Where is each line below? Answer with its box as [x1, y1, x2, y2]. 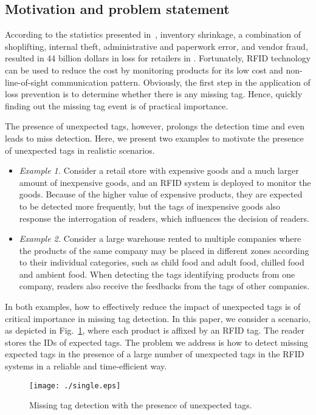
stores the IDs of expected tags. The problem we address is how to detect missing [5, 335, 309, 348]
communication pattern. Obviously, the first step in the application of [51, 75, 311, 88]
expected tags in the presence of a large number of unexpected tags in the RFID [5, 348, 304, 360]
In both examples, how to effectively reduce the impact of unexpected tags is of [5, 300, 301, 313]
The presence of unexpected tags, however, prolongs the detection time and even [5, 120, 305, 132]
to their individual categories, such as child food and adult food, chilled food [19, 256, 304, 269]
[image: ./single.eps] [29, 381, 121, 390]
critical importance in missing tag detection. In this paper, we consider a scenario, [5, 312, 311, 324]
